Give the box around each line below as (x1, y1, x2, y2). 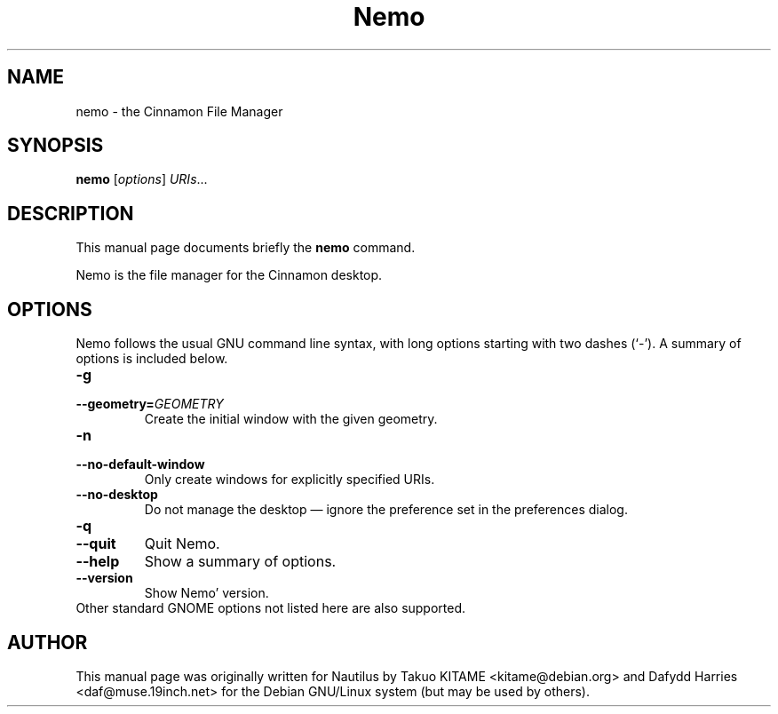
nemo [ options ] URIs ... (75, 171, 208, 187)
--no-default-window (75, 456, 205, 472)
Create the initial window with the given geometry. (144, 411, 438, 427)
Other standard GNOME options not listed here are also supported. (75, 600, 466, 616)
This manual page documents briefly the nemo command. (75, 240, 416, 256)
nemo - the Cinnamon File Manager (75, 103, 283, 119)
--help (75, 552, 120, 571)
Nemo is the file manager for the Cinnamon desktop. (75, 267, 383, 283)
